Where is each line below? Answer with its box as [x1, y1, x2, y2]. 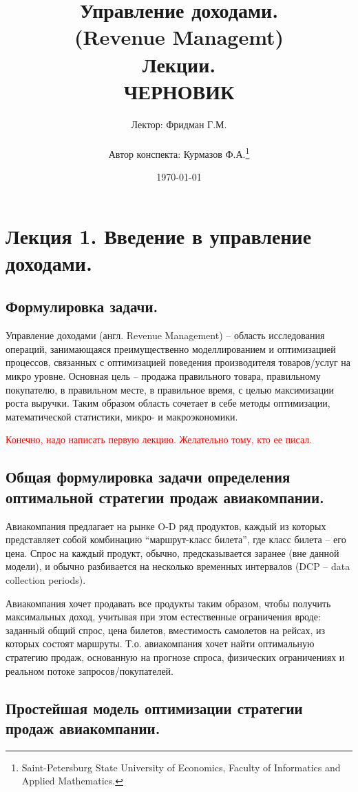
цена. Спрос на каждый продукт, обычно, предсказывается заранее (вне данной [6, 545, 339, 560]
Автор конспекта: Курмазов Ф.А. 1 [108, 144, 250, 161]
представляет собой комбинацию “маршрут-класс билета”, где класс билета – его [6, 532, 346, 547]
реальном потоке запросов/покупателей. [6, 663, 173, 678]
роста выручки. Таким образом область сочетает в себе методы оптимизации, [6, 396, 330, 410]
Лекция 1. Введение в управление [6, 221, 312, 250]
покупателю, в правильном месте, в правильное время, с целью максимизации [6, 382, 334, 396]
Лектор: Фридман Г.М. [131, 116, 227, 131]
